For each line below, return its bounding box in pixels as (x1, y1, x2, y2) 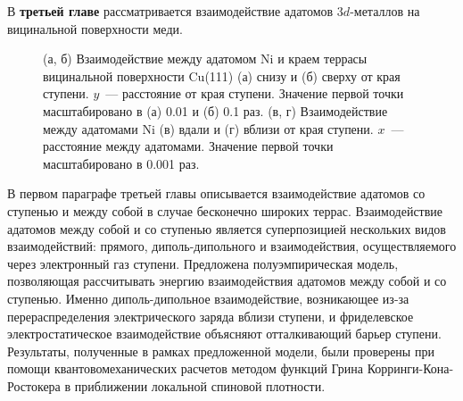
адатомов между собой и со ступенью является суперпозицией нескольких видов (7, 219, 446, 238)
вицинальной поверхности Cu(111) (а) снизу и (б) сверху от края (43, 66, 401, 85)
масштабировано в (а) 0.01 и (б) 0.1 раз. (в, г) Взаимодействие (43, 101, 388, 120)
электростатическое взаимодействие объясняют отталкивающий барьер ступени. (7, 324, 442, 343)
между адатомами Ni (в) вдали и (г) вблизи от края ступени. (43, 119, 374, 138)
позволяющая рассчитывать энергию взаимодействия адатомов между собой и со (7, 272, 447, 290)
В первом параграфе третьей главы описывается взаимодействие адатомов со (7, 184, 426, 203)
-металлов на (350, 2, 420, 20)
